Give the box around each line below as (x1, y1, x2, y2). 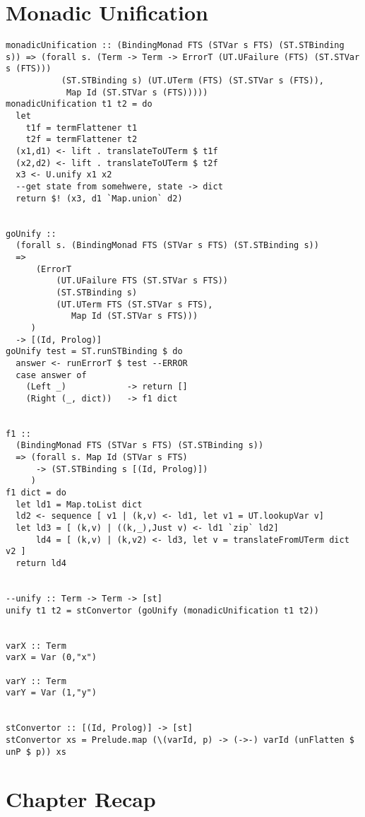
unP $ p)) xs (6, 746, 66, 757)
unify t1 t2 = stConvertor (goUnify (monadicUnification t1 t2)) (6, 605, 319, 616)
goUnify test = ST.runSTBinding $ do (6, 346, 183, 357)
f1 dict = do (6, 488, 66, 498)
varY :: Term (6, 676, 66, 686)
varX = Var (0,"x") (6, 652, 97, 663)
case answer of (16, 370, 87, 380)
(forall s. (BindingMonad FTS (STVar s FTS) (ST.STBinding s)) (16, 240, 319, 251)
